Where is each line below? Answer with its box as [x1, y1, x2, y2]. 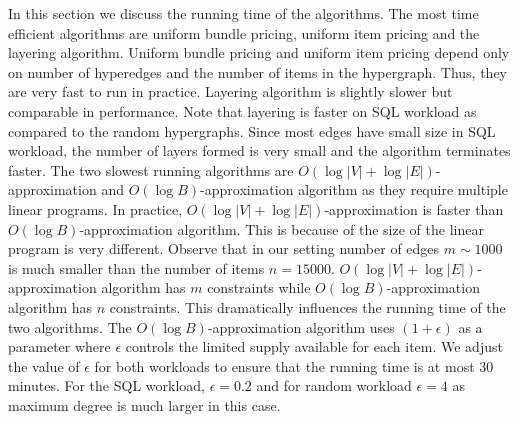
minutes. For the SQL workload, [8, 375, 205, 396]
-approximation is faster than [324, 198, 504, 219]
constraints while [207, 277, 311, 298]
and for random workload [256, 375, 412, 396]
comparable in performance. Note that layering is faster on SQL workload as [8, 100, 477, 121]
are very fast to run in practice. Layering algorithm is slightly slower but [8, 81, 453, 102]
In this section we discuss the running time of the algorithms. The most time [8, 3, 479, 23]
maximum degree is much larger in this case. [8, 394, 281, 415]
